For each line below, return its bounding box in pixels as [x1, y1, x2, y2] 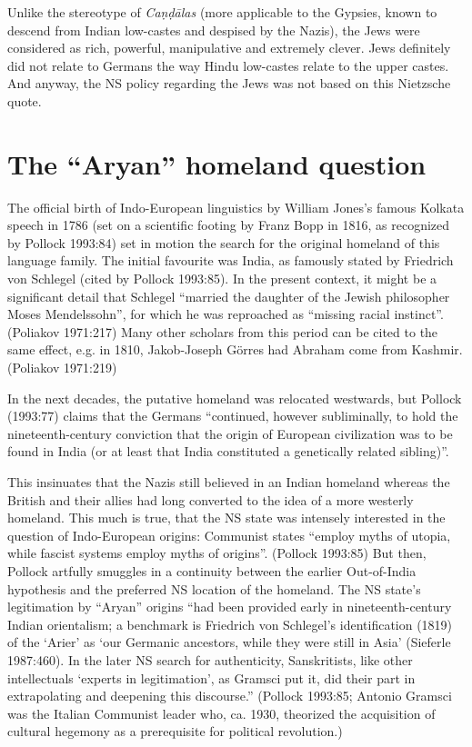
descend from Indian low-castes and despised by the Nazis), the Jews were [7, 20, 420, 39]
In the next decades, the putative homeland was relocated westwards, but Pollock [7, 388, 462, 407]
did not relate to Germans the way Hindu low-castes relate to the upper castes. [7, 55, 449, 75]
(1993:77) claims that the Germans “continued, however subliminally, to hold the [7, 406, 458, 425]
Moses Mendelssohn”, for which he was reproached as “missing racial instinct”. [7, 304, 444, 324]
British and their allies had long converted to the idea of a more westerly [7, 490, 414, 509]
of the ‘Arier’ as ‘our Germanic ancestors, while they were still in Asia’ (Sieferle [7, 632, 451, 652]
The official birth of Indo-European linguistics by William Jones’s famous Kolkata [7, 197, 465, 216]
